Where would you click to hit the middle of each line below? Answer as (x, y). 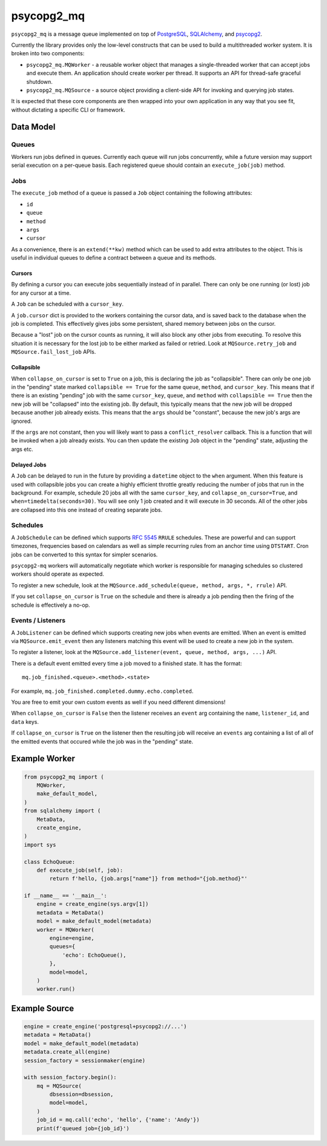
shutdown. (39, 81)
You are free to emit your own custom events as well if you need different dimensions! (118, 702)
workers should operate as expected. (58, 574)
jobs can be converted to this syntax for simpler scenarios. (84, 554)
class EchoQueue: (50, 862)
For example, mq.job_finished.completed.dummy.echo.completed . (102, 691)
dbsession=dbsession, (81, 1094)
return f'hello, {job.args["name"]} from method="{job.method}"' (148, 879)
